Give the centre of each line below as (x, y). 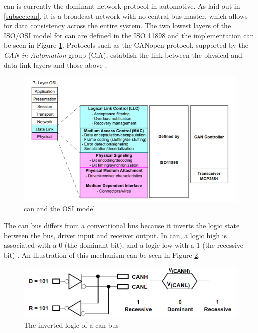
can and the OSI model (60, 208)
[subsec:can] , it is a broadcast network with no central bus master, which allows (126, 16)
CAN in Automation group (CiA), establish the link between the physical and (123, 55)
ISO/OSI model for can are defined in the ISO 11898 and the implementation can (129, 35)
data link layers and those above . (56, 65)
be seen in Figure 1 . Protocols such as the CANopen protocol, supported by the (126, 45)
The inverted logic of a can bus (71, 324)
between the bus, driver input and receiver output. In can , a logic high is (116, 235)
